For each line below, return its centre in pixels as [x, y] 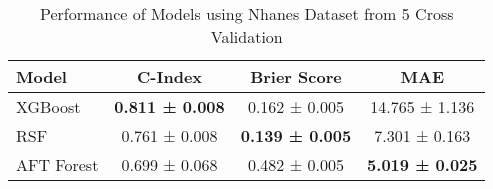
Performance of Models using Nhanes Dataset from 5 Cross [246, 13]
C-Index [170, 76]
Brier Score [296, 76]
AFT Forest [57, 164]
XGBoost [48, 106]
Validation [246, 36]
